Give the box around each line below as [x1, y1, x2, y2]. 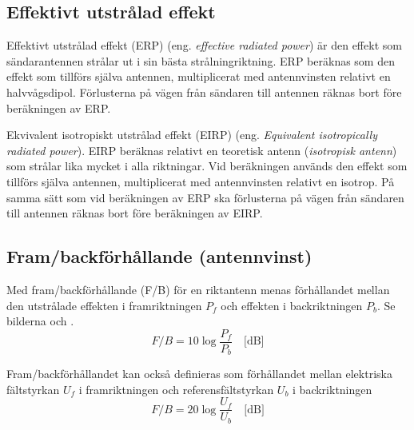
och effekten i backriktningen [221, 297, 363, 313]
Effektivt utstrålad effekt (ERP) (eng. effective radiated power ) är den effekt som [6, 37, 402, 54]
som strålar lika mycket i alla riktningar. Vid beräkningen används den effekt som [6, 157, 408, 174]
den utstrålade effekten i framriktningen [6, 297, 202, 313]
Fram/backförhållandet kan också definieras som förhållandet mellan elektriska [6, 365, 392, 382]
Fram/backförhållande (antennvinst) [6, 244, 312, 269]
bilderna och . [6, 313, 74, 329]
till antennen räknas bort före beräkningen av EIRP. [6, 205, 263, 221]
